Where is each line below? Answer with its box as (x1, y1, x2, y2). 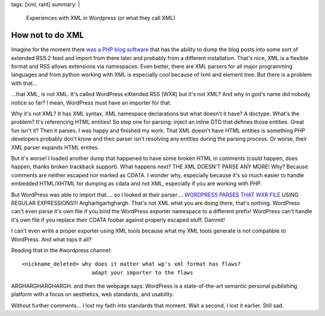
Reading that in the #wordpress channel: (11, 246, 112, 254)
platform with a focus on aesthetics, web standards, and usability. (11, 291, 175, 298)
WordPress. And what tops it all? (11, 235, 91, 243)
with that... (11, 79, 38, 87)
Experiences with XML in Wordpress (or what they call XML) (26, 14, 176, 22)
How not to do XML (11, 30, 84, 40)
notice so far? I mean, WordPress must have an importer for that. (11, 99, 172, 106)
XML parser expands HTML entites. (11, 144, 99, 151)
